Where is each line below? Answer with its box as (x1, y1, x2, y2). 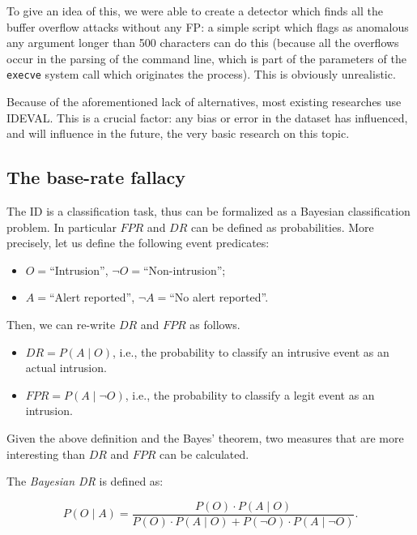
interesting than (6, 445, 85, 462)
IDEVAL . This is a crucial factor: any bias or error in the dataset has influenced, (6, 109, 408, 126)
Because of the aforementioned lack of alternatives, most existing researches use (6, 93, 402, 110)
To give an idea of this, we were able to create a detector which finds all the (6, 2, 383, 19)
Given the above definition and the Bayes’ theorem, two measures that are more (6, 429, 404, 446)
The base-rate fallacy (6, 165, 186, 190)
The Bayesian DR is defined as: (6, 473, 164, 490)
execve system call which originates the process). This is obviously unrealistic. (6, 66, 396, 83)
